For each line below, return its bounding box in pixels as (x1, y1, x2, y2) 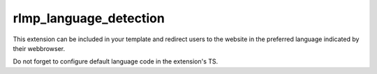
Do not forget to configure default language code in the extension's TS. (13, 57, 219, 66)
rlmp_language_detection (13, 10, 165, 26)
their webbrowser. (13, 44, 66, 52)
